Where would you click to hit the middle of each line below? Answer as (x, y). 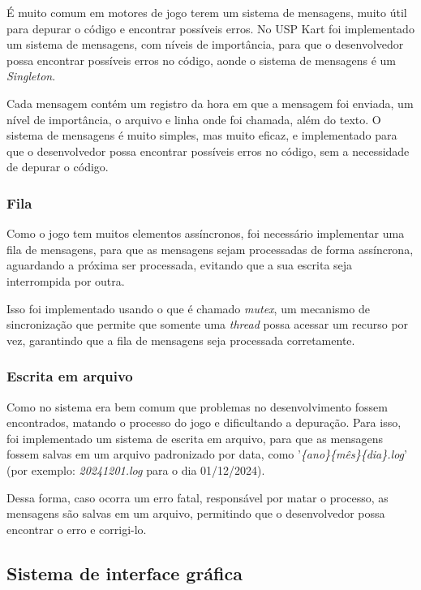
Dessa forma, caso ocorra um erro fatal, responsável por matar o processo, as (198, 497)
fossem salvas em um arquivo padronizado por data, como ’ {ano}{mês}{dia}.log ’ (207, 454)
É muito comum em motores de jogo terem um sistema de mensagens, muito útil (207, 12)
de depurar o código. (58, 167)
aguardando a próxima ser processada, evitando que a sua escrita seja (180, 265)
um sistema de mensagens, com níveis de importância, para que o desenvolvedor (205, 44)
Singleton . (31, 76)
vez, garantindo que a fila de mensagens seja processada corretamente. (181, 340)
